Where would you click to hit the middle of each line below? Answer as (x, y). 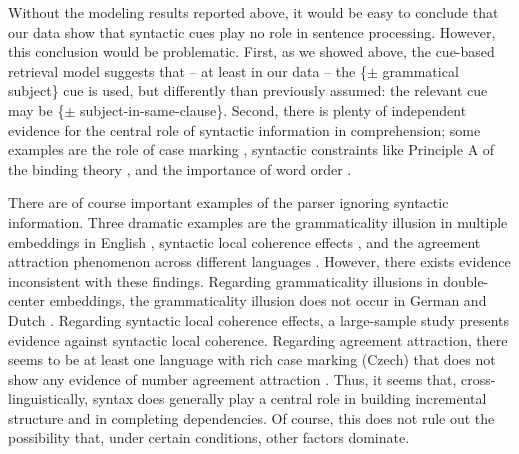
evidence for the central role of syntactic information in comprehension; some (244, 129)
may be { (36, 109)
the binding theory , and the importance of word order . (180, 168)
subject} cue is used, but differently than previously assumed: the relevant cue (248, 90)
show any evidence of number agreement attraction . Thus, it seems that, (232, 378)
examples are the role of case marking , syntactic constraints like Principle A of (251, 149)
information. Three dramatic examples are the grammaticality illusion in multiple (258, 221)
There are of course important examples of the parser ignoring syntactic (228, 202)
